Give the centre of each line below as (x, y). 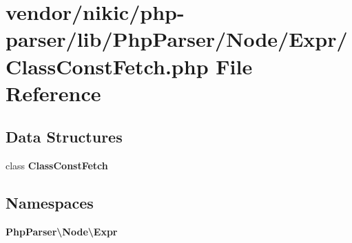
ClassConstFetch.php (107, 66)
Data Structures (64, 137)
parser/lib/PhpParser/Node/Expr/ (177, 39)
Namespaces (50, 203)
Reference (53, 93)
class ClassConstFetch (57, 166)
